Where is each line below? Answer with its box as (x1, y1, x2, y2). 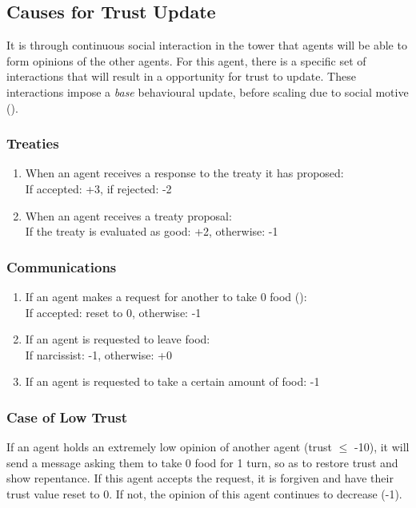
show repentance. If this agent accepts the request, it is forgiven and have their (6, 470, 394, 486)
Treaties (6, 133, 59, 153)
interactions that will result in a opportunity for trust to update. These (6, 68, 356, 85)
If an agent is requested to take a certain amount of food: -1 (25, 373, 320, 390)
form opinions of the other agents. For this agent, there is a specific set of (6, 52, 366, 69)
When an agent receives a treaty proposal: (25, 207, 232, 224)
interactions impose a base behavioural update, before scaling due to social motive (6, 83, 409, 100)
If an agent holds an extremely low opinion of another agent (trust (6, 439, 333, 455)
